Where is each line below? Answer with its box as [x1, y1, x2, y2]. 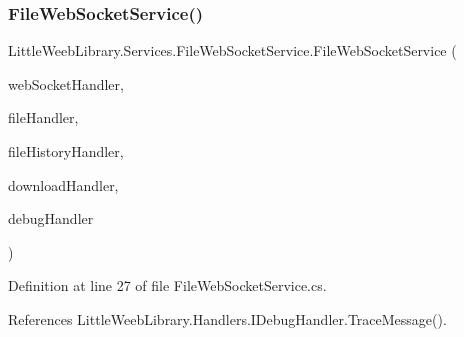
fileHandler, [8, 107, 79, 128]
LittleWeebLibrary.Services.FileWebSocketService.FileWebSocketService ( [8, 40, 457, 61]
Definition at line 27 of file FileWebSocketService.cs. [8, 275, 327, 296]
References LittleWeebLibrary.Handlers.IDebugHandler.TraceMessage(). [8, 308, 447, 329]
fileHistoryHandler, [8, 141, 124, 161]
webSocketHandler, [8, 73, 124, 94]
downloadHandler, [8, 174, 119, 195]
